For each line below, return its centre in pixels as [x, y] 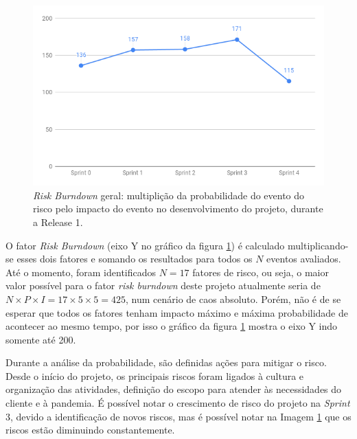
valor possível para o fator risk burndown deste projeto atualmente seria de [163, 285]
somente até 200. [41, 339]
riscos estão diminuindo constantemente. [90, 430]
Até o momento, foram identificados [81, 272]
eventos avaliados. [304, 259]
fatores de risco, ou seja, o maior [261, 272]
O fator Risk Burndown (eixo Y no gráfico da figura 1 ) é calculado [145, 245]
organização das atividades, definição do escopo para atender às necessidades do [174, 389]
